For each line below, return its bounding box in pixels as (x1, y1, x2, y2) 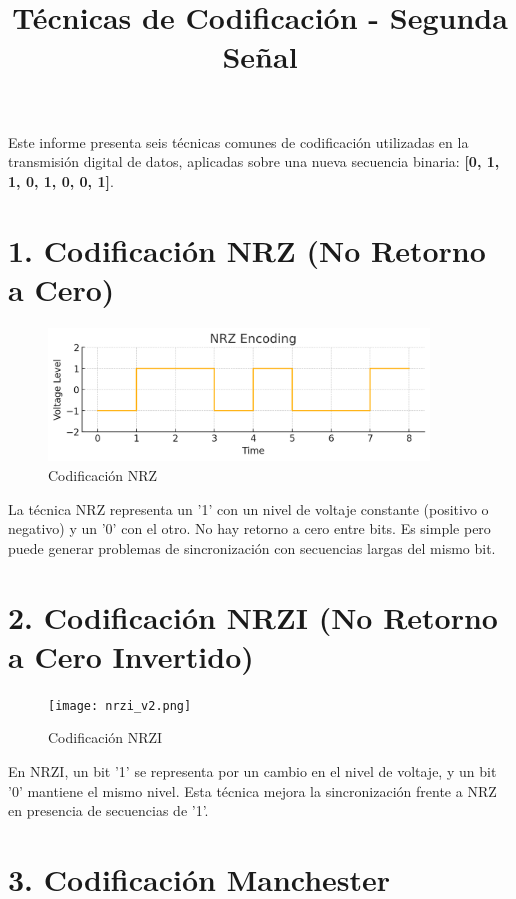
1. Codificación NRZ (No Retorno (8, 229, 486, 270)
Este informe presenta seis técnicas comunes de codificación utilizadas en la (8, 131, 469, 152)
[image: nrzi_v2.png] (48, 698, 192, 713)
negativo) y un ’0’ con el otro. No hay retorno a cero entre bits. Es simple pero (8, 518, 491, 539)
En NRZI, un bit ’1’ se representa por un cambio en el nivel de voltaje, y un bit (8, 760, 497, 781)
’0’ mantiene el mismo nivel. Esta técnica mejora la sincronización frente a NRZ (8, 780, 497, 801)
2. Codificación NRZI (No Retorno (8, 596, 498, 637)
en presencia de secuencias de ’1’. (8, 800, 209, 821)
